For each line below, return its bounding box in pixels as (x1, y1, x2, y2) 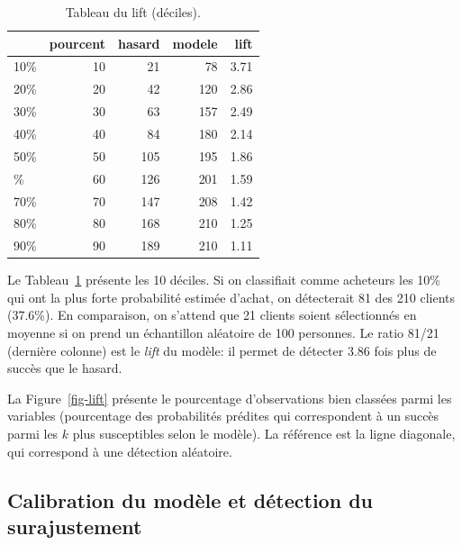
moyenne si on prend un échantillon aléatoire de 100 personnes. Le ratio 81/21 (7, 323, 439, 342)
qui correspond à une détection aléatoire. (7, 441, 232, 460)
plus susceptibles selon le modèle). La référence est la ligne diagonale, (72, 424, 456, 443)
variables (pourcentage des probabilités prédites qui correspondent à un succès (7, 406, 439, 425)
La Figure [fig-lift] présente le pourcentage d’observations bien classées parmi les (7, 388, 452, 407)
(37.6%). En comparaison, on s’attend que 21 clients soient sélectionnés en (7, 305, 417, 324)
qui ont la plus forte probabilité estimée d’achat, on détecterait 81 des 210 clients (7, 287, 456, 306)
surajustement (7, 513, 142, 540)
